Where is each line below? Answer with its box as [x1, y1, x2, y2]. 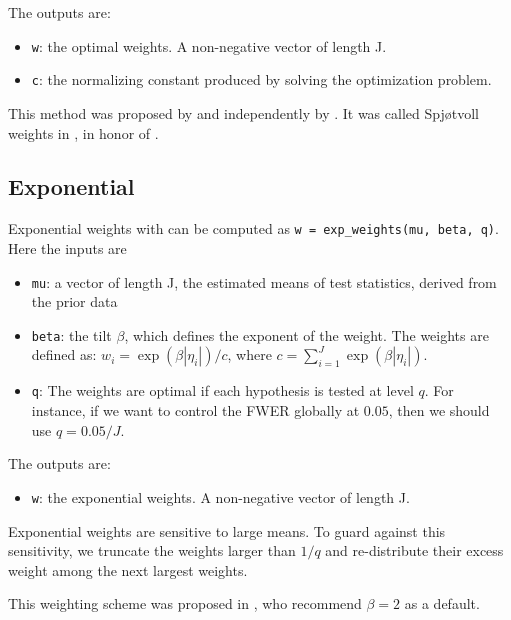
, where [227, 344, 272, 365]
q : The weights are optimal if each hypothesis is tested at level [31, 380, 414, 401]
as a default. [404, 593, 480, 614]
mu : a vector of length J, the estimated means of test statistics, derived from [31, 271, 497, 292]
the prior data [31, 291, 118, 312]
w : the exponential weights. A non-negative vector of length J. [31, 486, 410, 507]
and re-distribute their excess [325, 540, 504, 561]
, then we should [388, 400, 490, 421]
